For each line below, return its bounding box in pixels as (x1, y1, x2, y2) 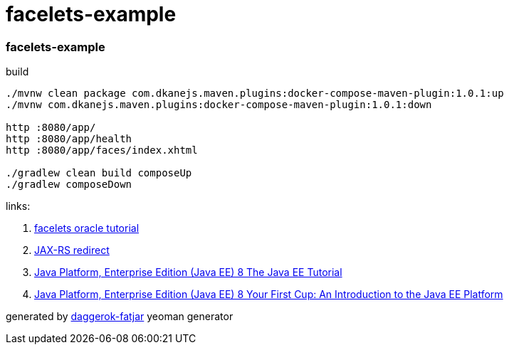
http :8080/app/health (6, 133, 132, 145)
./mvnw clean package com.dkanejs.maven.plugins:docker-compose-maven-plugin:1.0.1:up (6, 87, 504, 100)
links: (6, 200, 31, 213)
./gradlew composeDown (6, 179, 132, 191)
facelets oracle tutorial (34, 222, 140, 235)
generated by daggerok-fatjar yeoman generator (6, 310, 233, 323)
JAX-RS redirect (34, 244, 110, 257)
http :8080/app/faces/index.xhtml (6, 144, 198, 157)
